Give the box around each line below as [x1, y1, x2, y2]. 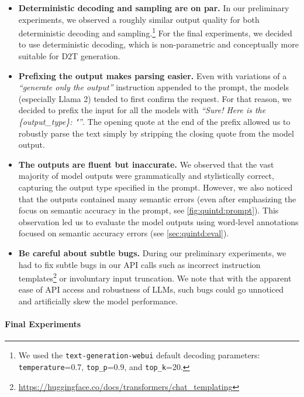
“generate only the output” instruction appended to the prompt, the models [18, 81, 289, 93]
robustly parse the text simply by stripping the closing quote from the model [18, 127, 294, 139]
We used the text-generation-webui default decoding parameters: [18, 349, 260, 361]
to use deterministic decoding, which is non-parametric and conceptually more [18, 38, 299, 50]
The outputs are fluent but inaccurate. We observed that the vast [18, 158, 274, 170]
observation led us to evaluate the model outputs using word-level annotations [18, 215, 299, 228]
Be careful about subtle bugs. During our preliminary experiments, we [18, 246, 286, 259]
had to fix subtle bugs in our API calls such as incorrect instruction [18, 258, 261, 270]
